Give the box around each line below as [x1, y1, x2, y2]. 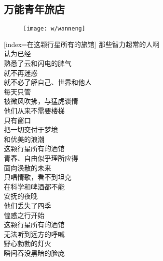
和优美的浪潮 [4, 134, 44, 144]
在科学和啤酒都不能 [4, 181, 65, 191]
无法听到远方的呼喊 [4, 229, 65, 239]
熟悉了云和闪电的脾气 [4, 58, 71, 68]
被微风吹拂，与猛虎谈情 [4, 96, 78, 106]
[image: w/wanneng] [23, 25, 85, 32]
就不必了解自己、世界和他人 [4, 77, 92, 87]
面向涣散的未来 [4, 162, 51, 172]
